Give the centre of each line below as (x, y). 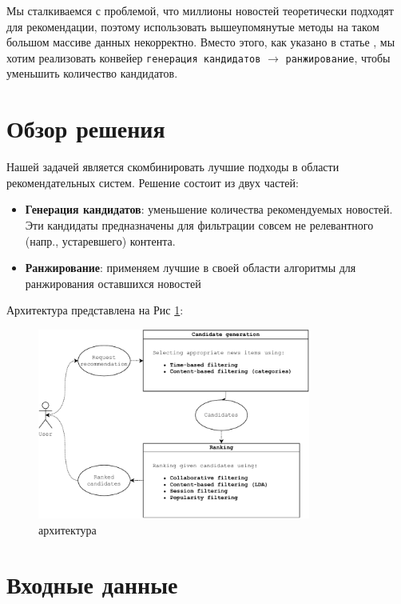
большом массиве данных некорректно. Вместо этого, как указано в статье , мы (201, 42)
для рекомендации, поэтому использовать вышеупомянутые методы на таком (193, 26)
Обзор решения (86, 128)
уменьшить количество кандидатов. (92, 73)
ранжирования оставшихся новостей (113, 283)
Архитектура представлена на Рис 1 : (95, 310)
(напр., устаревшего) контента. (100, 240)
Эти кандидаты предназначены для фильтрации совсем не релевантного (199, 224)
